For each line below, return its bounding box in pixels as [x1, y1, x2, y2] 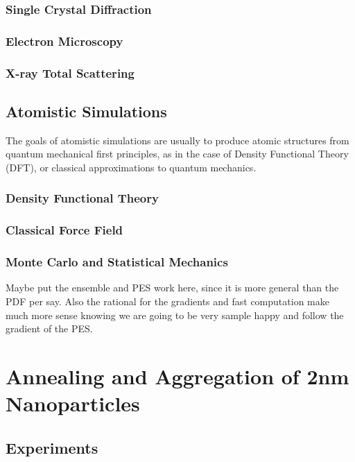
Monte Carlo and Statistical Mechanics [6, 253, 228, 271]
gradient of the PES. [6, 321, 93, 336]
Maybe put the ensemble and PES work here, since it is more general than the [6, 280, 339, 295]
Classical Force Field [6, 221, 123, 239]
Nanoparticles [6, 389, 140, 418]
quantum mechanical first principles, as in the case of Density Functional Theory [6, 146, 349, 161]
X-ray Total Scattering [6, 64, 135, 81]
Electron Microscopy [6, 32, 123, 49]
